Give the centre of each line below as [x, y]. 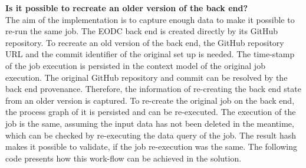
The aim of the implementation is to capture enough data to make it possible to [150, 19]
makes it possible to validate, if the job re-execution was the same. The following [152, 146]
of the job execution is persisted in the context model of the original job [135, 65]
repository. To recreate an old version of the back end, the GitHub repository [145, 42]
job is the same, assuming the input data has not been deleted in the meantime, [150, 123]
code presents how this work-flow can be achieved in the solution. [124, 158]
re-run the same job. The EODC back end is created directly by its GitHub [142, 31]
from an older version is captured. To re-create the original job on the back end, [150, 100]
